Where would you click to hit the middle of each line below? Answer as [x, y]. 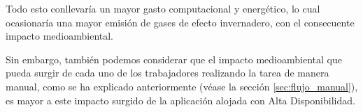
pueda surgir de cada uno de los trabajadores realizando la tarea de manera [168, 73]
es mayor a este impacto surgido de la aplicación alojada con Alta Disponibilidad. [180, 100]
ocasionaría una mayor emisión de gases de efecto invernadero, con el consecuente [180, 22]
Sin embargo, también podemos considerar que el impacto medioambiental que [174, 59]
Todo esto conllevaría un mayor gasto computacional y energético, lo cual [163, 8]
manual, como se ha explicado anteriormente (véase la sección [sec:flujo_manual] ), [182, 86]
